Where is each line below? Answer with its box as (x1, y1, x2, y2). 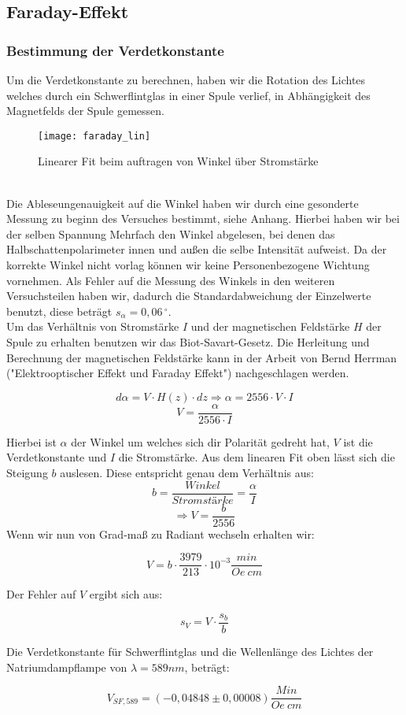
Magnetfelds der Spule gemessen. (6, 102, 164, 119)
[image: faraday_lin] (38, 130, 151, 142)
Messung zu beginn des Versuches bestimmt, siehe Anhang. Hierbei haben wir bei (6, 210, 400, 227)
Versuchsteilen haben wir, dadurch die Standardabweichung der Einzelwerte (6, 287, 371, 304)
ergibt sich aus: (89, 586, 163, 602)
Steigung (6, 465, 48, 480)
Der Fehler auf (6, 586, 76, 602)
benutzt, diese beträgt (6, 302, 113, 319)
